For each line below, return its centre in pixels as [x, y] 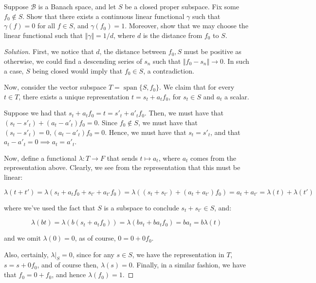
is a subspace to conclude [141, 207]
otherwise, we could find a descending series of [73, 61]
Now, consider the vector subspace [55, 87]
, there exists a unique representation [74, 96]
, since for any [93, 254]
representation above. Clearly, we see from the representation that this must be [122, 167]
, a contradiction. [169, 70]
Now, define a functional [40, 158]
